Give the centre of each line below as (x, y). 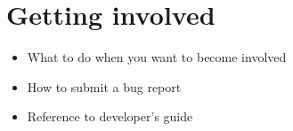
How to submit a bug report (104, 86)
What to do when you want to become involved (157, 57)
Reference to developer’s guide (110, 116)
